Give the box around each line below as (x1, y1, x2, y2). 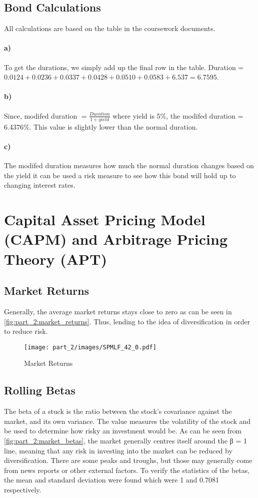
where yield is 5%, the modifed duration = (112, 110, 243, 121)
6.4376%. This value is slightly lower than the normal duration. (4, 121, 198, 132)
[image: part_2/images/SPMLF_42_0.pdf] (24, 343, 156, 351)
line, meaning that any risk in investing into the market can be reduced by (4, 445, 232, 455)
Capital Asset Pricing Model (4, 209, 205, 230)
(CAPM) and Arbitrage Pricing (4, 229, 227, 249)
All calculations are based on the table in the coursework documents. (4, 23, 215, 34)
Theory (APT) (4, 248, 107, 269)
